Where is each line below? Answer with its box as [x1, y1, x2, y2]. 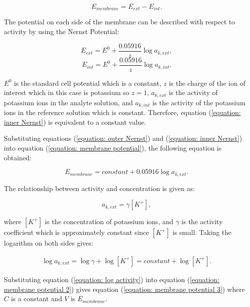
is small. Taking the [173, 227, 231, 237]
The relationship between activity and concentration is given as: [4, 183, 195, 193]
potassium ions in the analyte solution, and [4, 97, 133, 107]
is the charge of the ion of [169, 77, 246, 88]
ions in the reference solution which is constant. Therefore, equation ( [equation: [4, 107, 241, 117]
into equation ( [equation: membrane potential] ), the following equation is [4, 143, 222, 153]
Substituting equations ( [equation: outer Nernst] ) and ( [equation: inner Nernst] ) [4, 133, 242, 143]
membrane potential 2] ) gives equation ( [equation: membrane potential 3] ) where [4, 284, 245, 294]
